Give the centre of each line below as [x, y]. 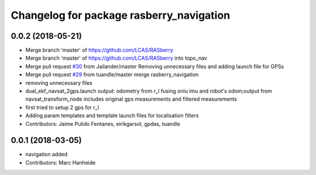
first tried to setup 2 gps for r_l [62, 107]
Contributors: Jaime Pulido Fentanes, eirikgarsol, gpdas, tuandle [103, 123]
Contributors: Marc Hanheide [61, 162]
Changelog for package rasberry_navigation [121, 15]
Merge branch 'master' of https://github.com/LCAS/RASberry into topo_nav [116, 58]
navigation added [46, 155]
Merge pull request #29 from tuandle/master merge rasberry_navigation [112, 75]
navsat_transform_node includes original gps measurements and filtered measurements [131, 99]
